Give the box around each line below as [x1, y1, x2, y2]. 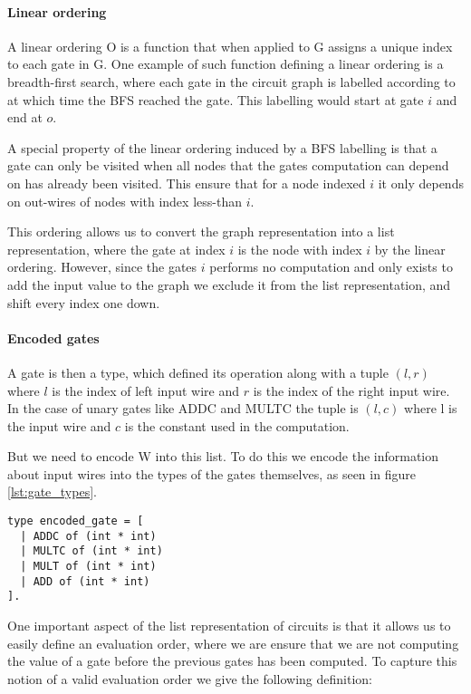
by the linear [374, 239, 446, 258]
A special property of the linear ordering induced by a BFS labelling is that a [7, 138, 437, 157]
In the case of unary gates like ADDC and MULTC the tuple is [7, 399, 359, 418]
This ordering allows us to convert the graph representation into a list [7, 222, 395, 241]
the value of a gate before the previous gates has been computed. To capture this [7, 651, 457, 670]
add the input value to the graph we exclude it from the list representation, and [7, 275, 451, 294]
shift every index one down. [7, 293, 160, 312]
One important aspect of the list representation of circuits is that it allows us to [7, 616, 451, 634]
